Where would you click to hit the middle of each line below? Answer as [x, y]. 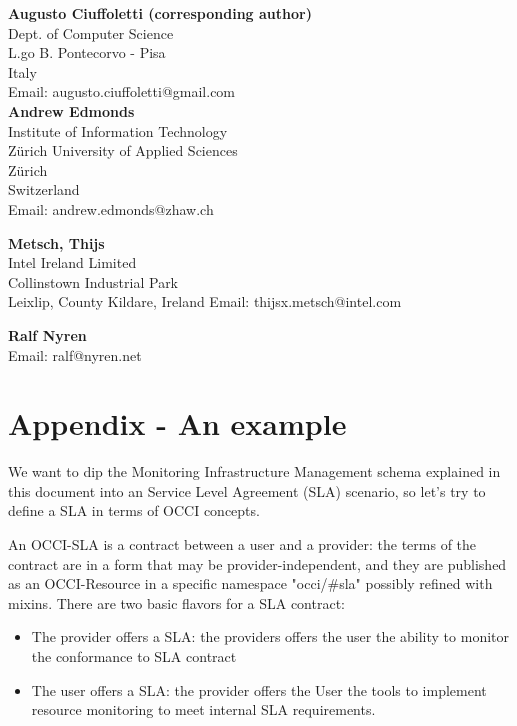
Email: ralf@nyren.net [75, 354]
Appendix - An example [177, 423]
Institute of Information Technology [118, 130]
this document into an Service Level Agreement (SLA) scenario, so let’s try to [247, 490]
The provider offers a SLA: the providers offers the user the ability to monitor [270, 636]
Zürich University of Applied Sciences [123, 150]
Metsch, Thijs [56, 242]
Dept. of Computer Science [91, 32]
